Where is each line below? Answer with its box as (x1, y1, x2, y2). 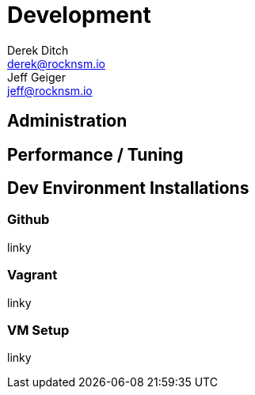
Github (7, 211, 50, 228)
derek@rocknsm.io (7, 56, 105, 70)
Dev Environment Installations (7, 178, 249, 199)
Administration (7, 111, 127, 131)
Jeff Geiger (7, 70, 66, 84)
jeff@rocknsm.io (7, 83, 93, 97)
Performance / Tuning (7, 144, 184, 165)
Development (7, 2, 151, 28)
